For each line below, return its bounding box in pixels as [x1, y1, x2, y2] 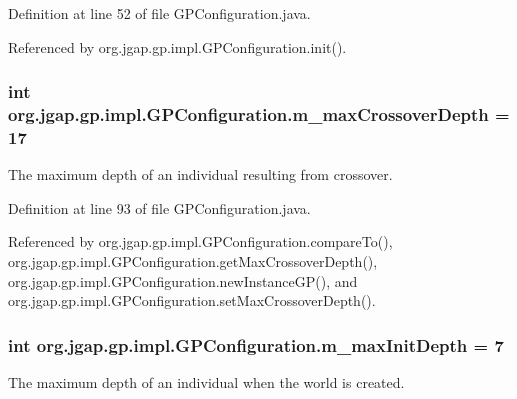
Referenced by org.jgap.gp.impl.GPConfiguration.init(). [8, 36, 347, 57]
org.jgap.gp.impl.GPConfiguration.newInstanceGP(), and [8, 270, 358, 291]
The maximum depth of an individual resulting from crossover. [8, 164, 393, 185]
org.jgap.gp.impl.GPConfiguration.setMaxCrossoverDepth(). [8, 290, 376, 311]
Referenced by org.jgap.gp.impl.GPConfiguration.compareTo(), [8, 231, 393, 252]
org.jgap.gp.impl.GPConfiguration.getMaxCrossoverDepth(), [8, 251, 378, 272]
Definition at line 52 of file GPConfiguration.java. [8, 3, 311, 23]
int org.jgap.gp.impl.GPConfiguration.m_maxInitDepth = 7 [8, 332, 504, 357]
